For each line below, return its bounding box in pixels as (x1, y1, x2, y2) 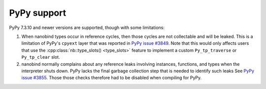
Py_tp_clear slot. (21, 54, 60, 60)
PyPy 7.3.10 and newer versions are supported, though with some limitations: (9, 25, 165, 30)
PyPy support (9, 7, 66, 18)
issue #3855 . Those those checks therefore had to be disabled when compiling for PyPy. (21, 75, 202, 81)
